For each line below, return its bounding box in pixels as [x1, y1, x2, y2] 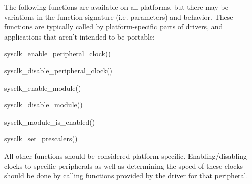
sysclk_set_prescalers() [4, 133, 78, 144]
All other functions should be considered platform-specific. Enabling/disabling [4, 150, 247, 161]
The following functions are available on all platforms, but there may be [4, 2, 228, 12]
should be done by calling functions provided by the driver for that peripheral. [4, 170, 248, 181]
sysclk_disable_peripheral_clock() [4, 65, 113, 76]
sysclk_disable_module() [4, 99, 83, 110]
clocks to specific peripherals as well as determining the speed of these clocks [4, 160, 243, 171]
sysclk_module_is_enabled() [4, 116, 96, 127]
